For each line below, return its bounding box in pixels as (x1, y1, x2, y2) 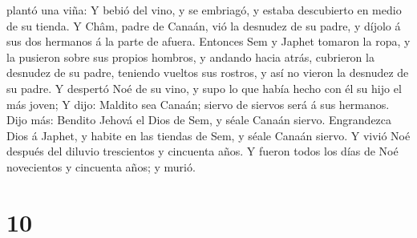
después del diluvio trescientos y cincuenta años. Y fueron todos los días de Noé (6, 143, 399, 159)
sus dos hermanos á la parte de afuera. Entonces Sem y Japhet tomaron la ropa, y (6, 33, 411, 50)
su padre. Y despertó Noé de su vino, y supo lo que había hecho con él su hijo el (6, 79, 402, 96)
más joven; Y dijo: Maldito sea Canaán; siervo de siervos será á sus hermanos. (6, 95, 390, 112)
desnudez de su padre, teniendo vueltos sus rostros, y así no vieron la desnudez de (6, 64, 409, 81)
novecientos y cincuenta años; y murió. (6, 158, 196, 175)
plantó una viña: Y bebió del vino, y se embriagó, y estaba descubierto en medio (6, 2, 402, 18)
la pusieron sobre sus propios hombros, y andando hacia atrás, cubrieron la (6, 48, 374, 65)
